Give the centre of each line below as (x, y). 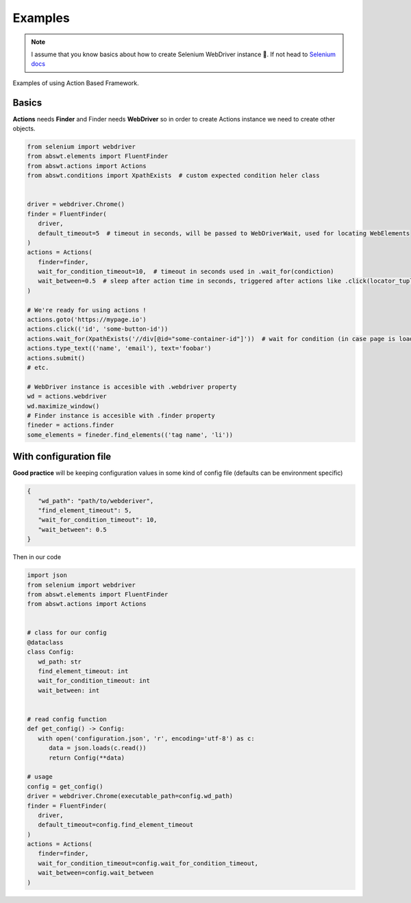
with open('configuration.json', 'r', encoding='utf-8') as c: (146, 738)
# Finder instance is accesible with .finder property (121, 415)
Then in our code (37, 557)
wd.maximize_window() (63, 406)
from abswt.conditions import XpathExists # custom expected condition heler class (173, 176)
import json (47, 575)
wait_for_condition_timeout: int (94, 681)
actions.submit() (56, 358)
